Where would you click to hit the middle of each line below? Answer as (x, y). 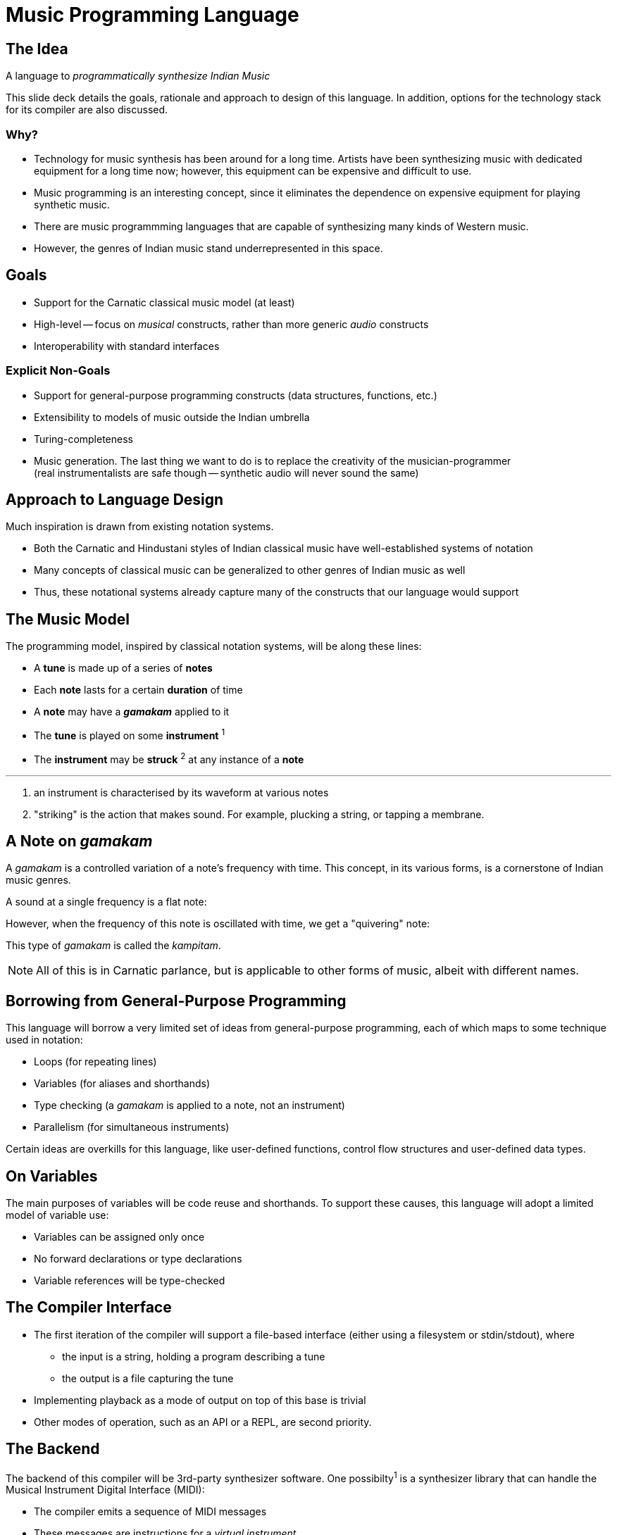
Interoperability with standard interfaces (127, 346)
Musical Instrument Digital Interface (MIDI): (105, 1490)
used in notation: (44, 1040)
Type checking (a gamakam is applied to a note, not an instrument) (189, 1105)
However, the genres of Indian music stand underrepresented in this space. (208, 248)
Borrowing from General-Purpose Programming (176, 1001)
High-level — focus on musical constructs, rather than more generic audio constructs (231, 324)
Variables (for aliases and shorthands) (122, 1084)
